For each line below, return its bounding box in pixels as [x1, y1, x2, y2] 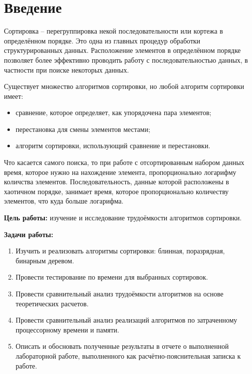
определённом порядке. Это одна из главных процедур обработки [4, 35, 201, 45]
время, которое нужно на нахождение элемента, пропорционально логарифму [4, 166, 237, 177]
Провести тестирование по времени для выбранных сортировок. [15, 272, 208, 282]
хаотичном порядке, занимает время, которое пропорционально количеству [4, 186, 229, 196]
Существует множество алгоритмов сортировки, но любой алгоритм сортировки [4, 81, 244, 91]
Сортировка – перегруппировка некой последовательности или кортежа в [4, 26, 223, 36]
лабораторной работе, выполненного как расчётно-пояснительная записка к [15, 350, 241, 361]
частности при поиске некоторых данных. [4, 64, 129, 75]
